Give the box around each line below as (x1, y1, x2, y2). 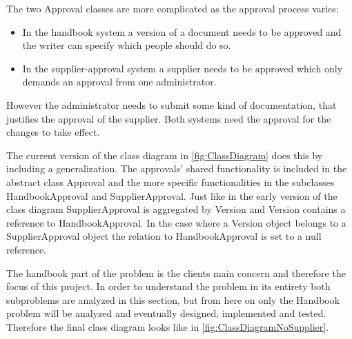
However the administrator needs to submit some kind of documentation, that (6, 97, 337, 112)
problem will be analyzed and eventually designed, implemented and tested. (6, 306, 326, 320)
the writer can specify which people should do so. (22, 38, 231, 52)
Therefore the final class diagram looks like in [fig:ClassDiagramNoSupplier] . (6, 319, 329, 333)
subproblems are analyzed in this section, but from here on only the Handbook (6, 292, 340, 307)
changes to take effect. (6, 125, 100, 139)
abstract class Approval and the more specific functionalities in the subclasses (6, 174, 335, 189)
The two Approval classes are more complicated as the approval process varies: (6, 1, 339, 15)
